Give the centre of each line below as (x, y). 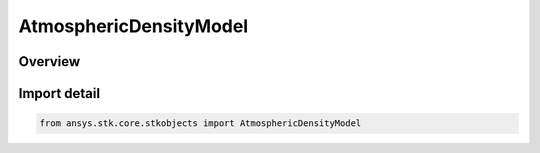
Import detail (59, 93)
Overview (49, 61)
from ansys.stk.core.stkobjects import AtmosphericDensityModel (200, 123)
